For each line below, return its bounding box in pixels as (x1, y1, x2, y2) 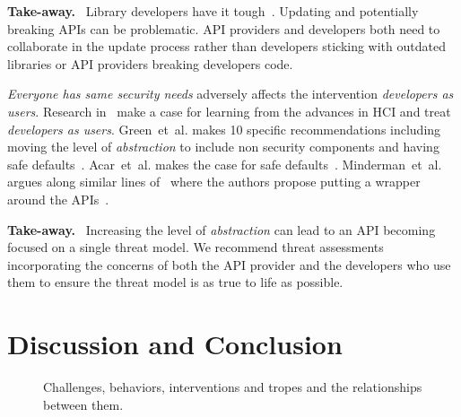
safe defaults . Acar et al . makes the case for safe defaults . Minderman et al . (7, 154, 442, 173)
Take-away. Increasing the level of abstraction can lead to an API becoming (7, 220, 436, 239)
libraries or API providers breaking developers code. (7, 54, 293, 73)
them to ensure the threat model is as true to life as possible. (7, 273, 344, 291)
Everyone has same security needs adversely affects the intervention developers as (7, 84, 454, 103)
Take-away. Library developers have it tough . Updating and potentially (7, 2, 419, 20)
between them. (43, 395, 124, 413)
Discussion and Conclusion (7, 326, 343, 362)
